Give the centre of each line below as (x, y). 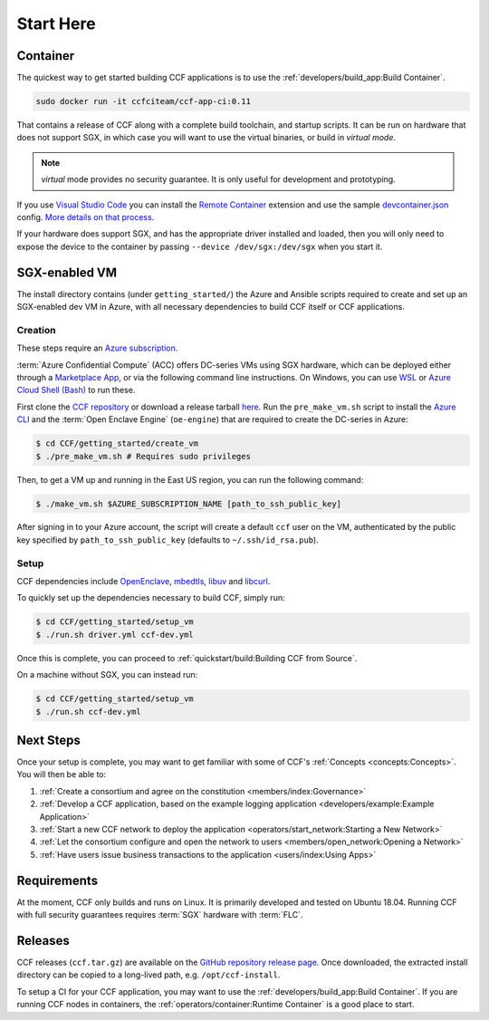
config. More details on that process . (86, 217)
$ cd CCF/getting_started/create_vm (117, 443)
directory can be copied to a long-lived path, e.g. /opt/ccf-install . (149, 975)
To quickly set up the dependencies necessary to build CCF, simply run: (151, 598)
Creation (36, 330)
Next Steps (48, 740)
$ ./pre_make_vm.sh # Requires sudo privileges (143, 456)
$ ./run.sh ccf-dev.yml (89, 712)
